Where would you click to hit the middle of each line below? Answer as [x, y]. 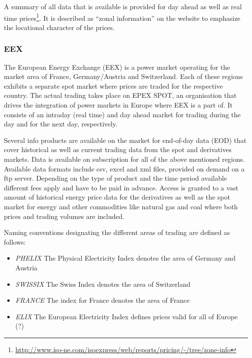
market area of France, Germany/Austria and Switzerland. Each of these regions [123, 76]
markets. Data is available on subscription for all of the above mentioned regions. [124, 159]
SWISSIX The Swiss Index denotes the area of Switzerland [103, 284]
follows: [15, 241]
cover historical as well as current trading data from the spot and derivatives [118, 149]
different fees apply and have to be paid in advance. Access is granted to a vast [121, 187]
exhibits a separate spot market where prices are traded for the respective [113, 86]
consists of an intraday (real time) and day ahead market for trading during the [122, 114]
